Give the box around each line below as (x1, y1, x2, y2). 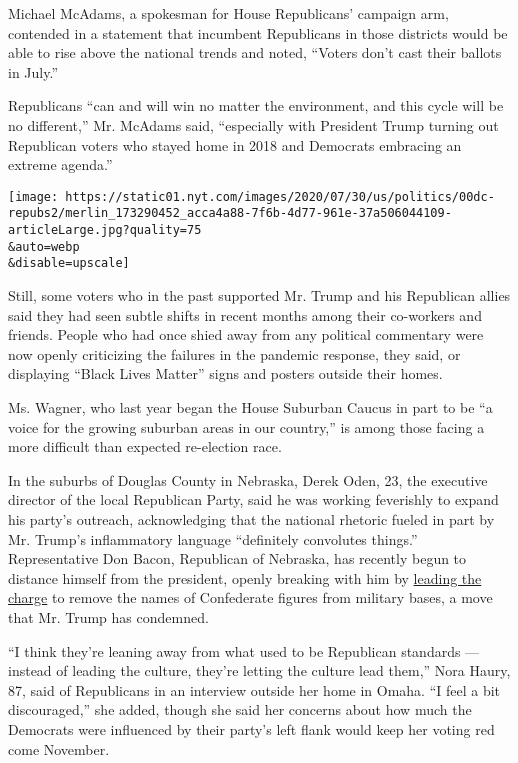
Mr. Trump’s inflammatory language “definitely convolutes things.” (8, 528, 418, 549)
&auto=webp (8, 239, 80, 254)
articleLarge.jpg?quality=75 (8, 223, 202, 238)
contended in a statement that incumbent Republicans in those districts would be (8, 22, 508, 43)
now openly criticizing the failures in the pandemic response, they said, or (8, 343, 461, 364)
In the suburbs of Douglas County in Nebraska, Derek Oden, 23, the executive (8, 469, 488, 490)
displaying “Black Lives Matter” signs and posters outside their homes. (8, 363, 443, 384)
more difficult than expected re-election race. (8, 436, 282, 457)
